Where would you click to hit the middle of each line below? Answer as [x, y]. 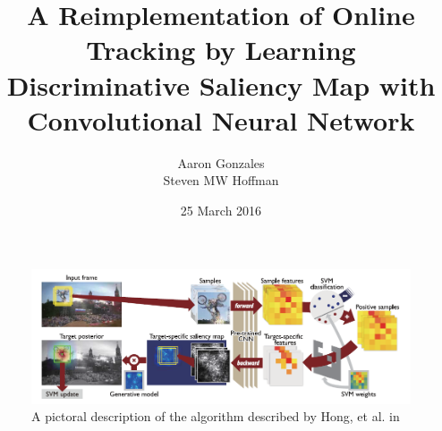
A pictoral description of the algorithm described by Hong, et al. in [216, 416]
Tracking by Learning [221, 50]
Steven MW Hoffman [221, 180]
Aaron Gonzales [221, 162]
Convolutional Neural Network [221, 119]
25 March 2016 [221, 210]
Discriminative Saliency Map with [221, 85]
